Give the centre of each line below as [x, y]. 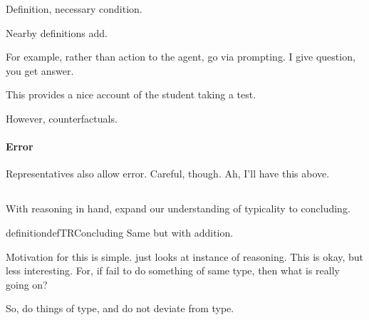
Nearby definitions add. [57, 32]
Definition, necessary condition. [74, 9]
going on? [27, 284]
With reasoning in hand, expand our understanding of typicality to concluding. [178, 208]
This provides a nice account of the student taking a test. [131, 94]
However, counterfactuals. [62, 118]
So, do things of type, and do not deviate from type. [120, 308]
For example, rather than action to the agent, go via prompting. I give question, [181, 57]
